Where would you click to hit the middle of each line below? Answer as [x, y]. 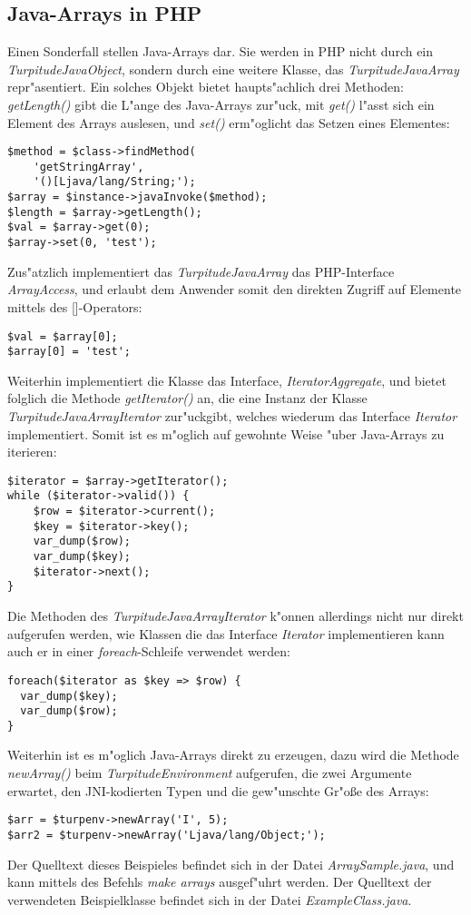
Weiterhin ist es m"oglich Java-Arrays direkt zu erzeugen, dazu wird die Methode [233, 755]
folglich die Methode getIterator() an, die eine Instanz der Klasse [187, 398]
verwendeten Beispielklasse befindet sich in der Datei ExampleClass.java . [210, 899]
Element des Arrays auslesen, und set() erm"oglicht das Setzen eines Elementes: [229, 122]
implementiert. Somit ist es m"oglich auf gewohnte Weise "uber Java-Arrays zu [226, 433]
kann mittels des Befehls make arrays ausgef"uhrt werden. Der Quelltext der [220, 882]
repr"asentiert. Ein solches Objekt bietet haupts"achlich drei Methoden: [206, 87]
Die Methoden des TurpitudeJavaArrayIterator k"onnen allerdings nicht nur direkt [235, 616]
